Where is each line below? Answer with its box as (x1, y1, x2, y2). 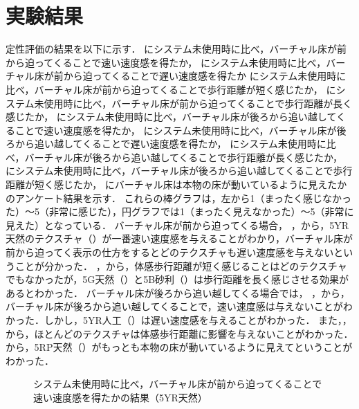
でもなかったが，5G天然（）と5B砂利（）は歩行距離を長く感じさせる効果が (6, 272, 349, 287)
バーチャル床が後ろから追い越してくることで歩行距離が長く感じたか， (24, 149, 343, 164)
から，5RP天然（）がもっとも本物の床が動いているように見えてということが (6, 340, 353, 354)
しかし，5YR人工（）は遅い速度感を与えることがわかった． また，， (44, 313, 352, 327)
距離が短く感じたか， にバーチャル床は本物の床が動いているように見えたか (6, 177, 347, 192)
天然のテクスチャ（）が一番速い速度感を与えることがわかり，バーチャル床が (6, 231, 353, 246)
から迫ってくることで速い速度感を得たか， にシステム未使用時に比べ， (6, 55, 326, 69)
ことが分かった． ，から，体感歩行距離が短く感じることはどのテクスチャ (15, 258, 347, 273)
